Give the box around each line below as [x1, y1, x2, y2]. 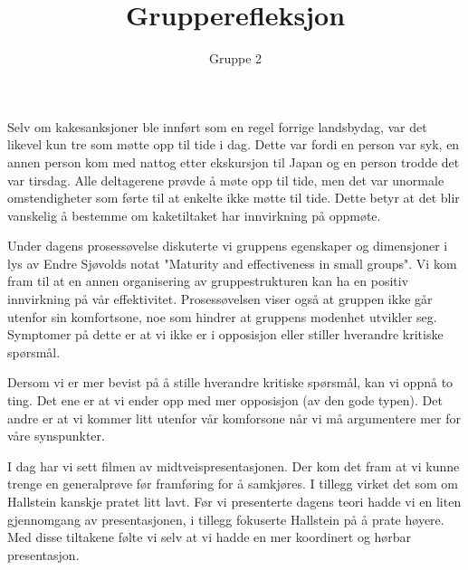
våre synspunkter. [7, 426, 105, 445]
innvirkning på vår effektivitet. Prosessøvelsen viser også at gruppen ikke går [7, 290, 433, 309]
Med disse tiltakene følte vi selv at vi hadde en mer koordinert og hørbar [7, 527, 412, 546]
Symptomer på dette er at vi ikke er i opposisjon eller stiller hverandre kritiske [7, 325, 444, 344]
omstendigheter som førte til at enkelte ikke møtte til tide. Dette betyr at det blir [7, 188, 460, 207]
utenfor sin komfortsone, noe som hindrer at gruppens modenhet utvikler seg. [7, 307, 437, 326]
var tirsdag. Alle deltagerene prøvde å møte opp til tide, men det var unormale [7, 170, 444, 189]
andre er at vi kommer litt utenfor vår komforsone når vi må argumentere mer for [7, 408, 461, 427]
